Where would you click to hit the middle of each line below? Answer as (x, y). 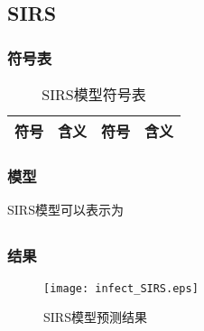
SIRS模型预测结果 (95, 317)
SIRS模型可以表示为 (65, 210)
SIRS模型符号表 (94, 94)
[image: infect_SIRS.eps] (121, 288)
